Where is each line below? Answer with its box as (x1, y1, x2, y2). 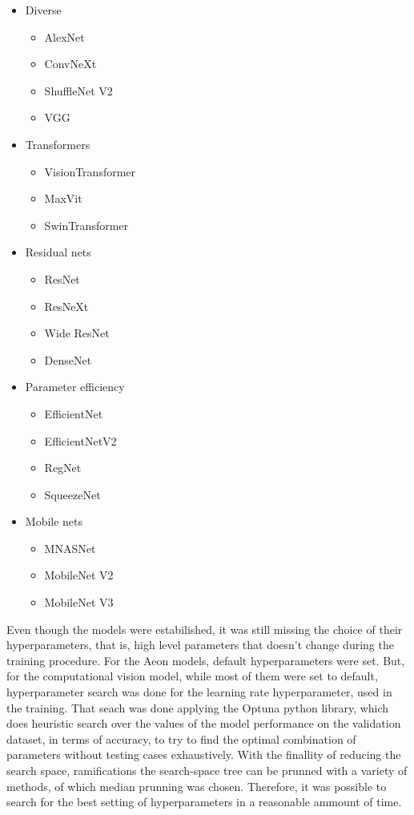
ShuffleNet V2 (44, 82, 113, 99)
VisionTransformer (44, 163, 136, 180)
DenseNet (44, 351, 92, 368)
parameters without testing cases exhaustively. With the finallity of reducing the (6, 746, 401, 763)
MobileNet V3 (44, 594, 114, 611)
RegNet (44, 459, 82, 476)
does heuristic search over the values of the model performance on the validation (6, 715, 401, 732)
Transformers (25, 135, 90, 152)
